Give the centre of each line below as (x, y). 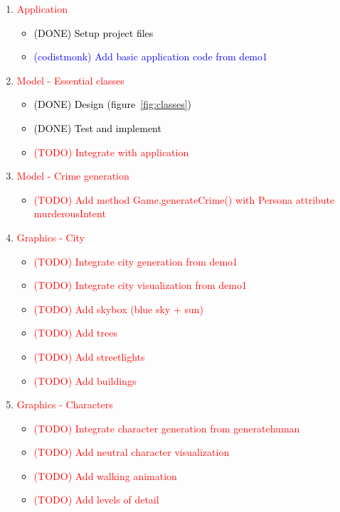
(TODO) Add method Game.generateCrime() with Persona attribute (184, 199)
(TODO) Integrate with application (111, 152)
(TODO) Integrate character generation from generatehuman (167, 428)
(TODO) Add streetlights (89, 356)
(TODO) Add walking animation (105, 475)
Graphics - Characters (65, 404)
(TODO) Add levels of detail (96, 500)
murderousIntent (70, 213)
